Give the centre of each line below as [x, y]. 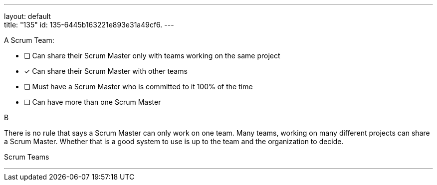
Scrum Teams [27, 157]
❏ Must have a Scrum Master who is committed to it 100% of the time [138, 87]
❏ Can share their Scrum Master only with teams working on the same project [152, 56]
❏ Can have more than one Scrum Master [93, 102]
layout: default [27, 16]
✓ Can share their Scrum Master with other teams [106, 71]
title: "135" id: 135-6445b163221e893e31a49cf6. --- [89, 25]
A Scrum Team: [29, 40]
